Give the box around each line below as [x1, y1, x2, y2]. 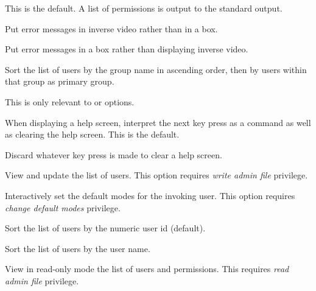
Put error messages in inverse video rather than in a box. [5, 22, 218, 35]
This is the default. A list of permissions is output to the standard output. [5, 2, 283, 14]
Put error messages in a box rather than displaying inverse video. [5, 43, 248, 55]
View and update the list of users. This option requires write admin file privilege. [5, 169, 308, 181]
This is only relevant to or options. [5, 95, 135, 108]
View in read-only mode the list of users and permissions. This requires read [5, 262, 289, 275]
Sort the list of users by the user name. [5, 242, 150, 254]
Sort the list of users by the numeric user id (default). [5, 222, 206, 234]
